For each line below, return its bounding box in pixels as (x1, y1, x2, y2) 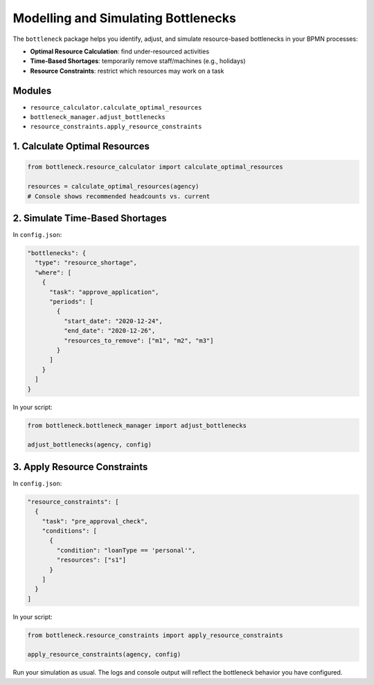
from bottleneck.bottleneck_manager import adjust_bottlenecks (27, 422, 247, 429)
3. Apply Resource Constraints (12, 461, 148, 473)
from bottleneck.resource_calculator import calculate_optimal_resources (27, 163, 283, 171)
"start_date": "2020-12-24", (63, 317, 163, 325)
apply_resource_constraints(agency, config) (27, 650, 181, 659)
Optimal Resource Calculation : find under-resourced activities (30, 47, 210, 55)
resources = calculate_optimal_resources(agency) (27, 182, 199, 191)
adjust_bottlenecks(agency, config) (27, 441, 152, 449)
